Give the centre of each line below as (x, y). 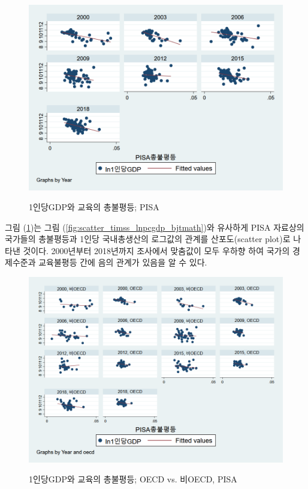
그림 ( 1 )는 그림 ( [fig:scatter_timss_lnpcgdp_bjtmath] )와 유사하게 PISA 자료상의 (155, 227)
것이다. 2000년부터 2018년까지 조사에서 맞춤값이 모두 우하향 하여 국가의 (156, 250)
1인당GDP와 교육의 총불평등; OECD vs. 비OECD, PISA (133, 479)
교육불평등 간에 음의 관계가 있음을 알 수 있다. (123, 262)
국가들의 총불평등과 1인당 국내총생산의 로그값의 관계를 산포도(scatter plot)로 (148, 239)
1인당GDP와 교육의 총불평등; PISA (94, 207)
